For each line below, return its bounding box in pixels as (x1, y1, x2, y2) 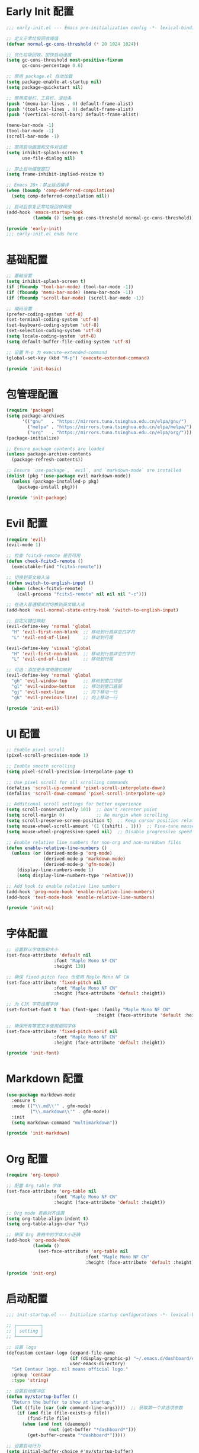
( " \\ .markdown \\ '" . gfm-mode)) (30, 1108, 110, 1114)
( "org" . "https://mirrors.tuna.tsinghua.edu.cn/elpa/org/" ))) (27, 429, 192, 435)
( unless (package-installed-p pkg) (11, 478, 99, 485)
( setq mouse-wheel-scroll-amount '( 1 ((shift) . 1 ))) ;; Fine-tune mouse (6, 823, 195, 829)
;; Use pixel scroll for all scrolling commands (6, 779, 129, 785)
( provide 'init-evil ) (6, 705, 60, 711)
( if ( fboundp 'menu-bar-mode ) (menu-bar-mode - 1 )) (6, 289, 134, 295)
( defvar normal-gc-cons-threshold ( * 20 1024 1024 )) (6, 41, 139, 47)
